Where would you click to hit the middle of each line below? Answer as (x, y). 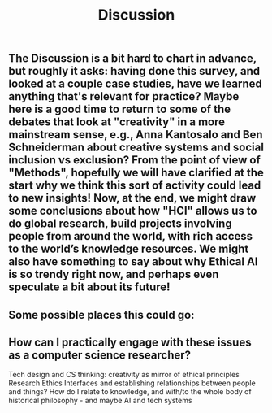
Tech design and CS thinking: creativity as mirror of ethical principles (124, 375)
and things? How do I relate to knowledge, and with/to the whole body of (130, 392)
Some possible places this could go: (101, 315)
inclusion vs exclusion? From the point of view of (135, 160)
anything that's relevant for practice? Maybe (124, 96)
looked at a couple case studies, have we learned (135, 84)
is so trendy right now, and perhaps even (114, 274)
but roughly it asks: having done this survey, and (134, 71)
